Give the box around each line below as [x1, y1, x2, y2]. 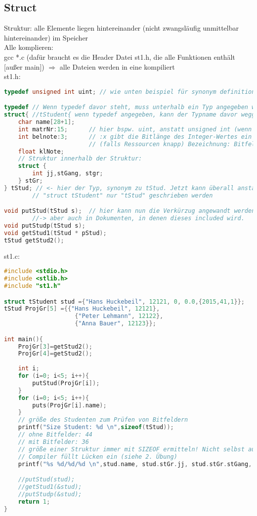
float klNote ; [18, 148, 64, 155]
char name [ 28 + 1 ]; [18, 119, 75, 126]
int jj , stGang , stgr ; [32, 170, 103, 177]
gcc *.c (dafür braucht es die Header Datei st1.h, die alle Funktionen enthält [4, 51, 235, 62]
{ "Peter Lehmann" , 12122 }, [75, 313, 164, 320]
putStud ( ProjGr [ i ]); [32, 379, 100, 387]
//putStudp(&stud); [18, 490, 82, 498]
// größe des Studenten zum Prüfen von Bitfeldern [18, 416, 188, 424]
